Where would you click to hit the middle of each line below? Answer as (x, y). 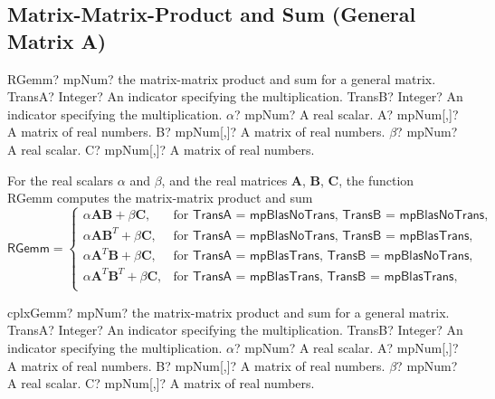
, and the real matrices (224, 180)
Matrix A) (57, 40)
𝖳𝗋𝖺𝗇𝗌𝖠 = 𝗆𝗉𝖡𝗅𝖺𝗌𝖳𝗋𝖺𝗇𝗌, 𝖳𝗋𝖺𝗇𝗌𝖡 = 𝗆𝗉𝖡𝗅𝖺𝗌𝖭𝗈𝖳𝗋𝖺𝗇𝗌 (331, 256)
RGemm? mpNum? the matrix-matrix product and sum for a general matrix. (222, 78)
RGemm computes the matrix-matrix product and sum (160, 198)
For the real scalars (61, 180)
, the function (376, 180)
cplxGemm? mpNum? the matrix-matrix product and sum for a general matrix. (228, 312)
